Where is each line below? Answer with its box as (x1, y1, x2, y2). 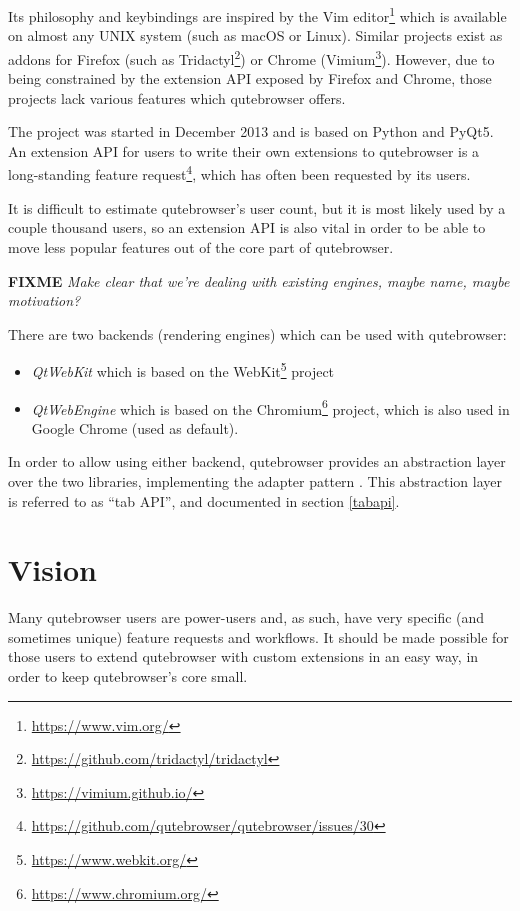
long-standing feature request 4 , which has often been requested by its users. (8, 161, 471, 185)
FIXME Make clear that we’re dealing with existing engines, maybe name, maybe (8, 270, 510, 291)
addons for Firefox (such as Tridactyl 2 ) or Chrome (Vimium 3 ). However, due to (8, 45, 495, 69)
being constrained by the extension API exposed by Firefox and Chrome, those (8, 68, 492, 89)
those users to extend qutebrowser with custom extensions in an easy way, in (8, 646, 479, 667)
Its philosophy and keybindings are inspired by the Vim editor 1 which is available (8, 3, 507, 26)
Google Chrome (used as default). (31, 417, 239, 438)
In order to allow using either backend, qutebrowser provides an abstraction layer (8, 451, 506, 472)
